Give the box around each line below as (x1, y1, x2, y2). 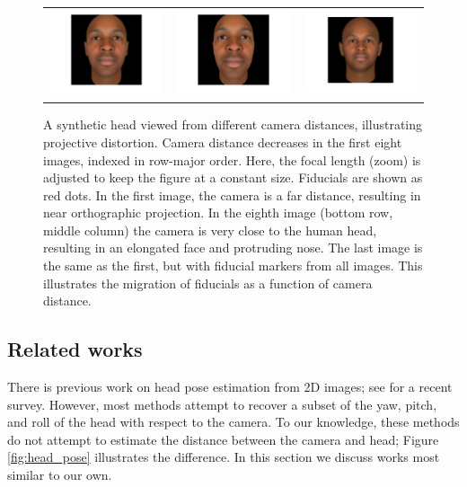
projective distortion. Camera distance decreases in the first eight (43, 132, 402, 151)
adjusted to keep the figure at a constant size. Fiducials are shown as (43, 168, 423, 187)
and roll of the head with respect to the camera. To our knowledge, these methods (7, 412, 460, 431)
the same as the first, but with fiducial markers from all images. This (43, 256, 423, 275)
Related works (7, 335, 143, 363)
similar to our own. (7, 465, 112, 484)
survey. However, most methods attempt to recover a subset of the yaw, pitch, (7, 394, 437, 413)
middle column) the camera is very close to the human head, (43, 220, 377, 239)
